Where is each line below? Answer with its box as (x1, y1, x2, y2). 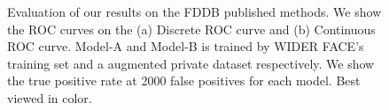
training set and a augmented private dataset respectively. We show (7, 54, 375, 72)
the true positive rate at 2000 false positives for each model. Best (7, 71, 361, 90)
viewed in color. (7, 88, 92, 106)
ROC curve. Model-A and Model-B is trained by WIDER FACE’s (7, 37, 364, 55)
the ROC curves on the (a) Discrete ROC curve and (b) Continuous (7, 19, 376, 38)
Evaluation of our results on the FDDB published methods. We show (7, 3, 382, 20)
